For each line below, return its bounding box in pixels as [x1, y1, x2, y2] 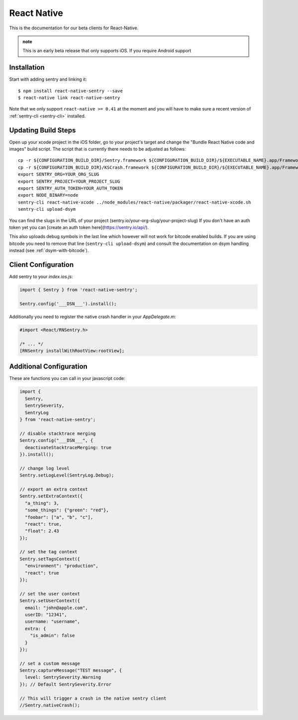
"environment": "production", [25, 563, 99, 569]
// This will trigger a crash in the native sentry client [19, 695, 166, 701]
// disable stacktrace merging [19, 431, 96, 436]
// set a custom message [19, 660, 80, 666]
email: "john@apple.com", [25, 605, 88, 610]
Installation [9, 63, 45, 72]
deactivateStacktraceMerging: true [25, 445, 112, 450]
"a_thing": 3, [25, 500, 60, 506]
